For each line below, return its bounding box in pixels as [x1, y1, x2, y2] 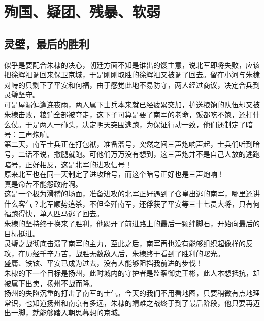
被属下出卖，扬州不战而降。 [4, 277, 96, 288]
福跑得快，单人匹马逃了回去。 [4, 208, 104, 219]
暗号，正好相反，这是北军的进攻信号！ [4, 158, 132, 169]
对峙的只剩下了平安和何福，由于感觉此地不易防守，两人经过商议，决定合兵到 [4, 79, 260, 90]
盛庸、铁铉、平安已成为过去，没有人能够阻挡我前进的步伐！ [4, 258, 203, 268]
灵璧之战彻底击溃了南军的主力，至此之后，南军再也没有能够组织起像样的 [4, 238, 246, 249]
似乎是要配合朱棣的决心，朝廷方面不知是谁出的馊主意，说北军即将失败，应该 [4, 59, 260, 70]
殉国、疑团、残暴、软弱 [4, 1, 161, 22]
